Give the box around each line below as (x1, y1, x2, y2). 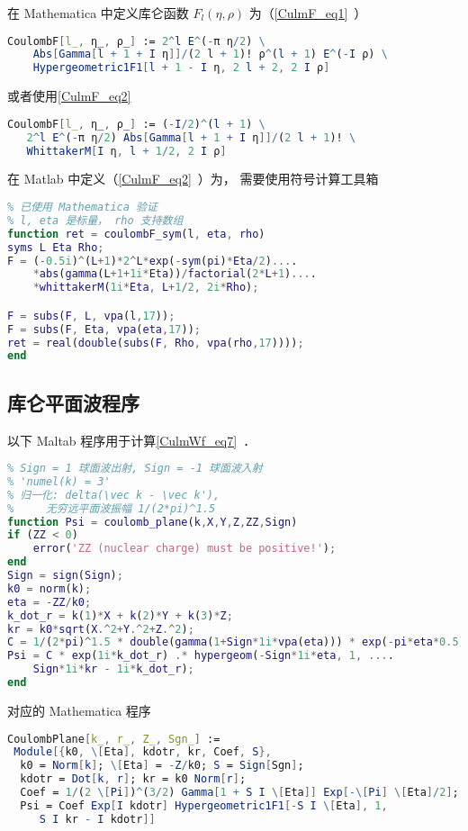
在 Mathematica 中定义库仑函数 (7, 4, 189, 22)
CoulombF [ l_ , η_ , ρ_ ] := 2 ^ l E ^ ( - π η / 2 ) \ (7, 34, 265, 48)
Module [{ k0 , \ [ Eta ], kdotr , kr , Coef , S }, (13, 745, 272, 759)
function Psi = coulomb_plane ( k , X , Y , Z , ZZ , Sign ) (7, 515, 298, 528)
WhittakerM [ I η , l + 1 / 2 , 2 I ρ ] (26, 144, 227, 158)
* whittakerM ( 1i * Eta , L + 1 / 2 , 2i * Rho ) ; (32, 281, 259, 294)
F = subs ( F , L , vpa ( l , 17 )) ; (7, 309, 175, 322)
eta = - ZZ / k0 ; (7, 595, 92, 609)
